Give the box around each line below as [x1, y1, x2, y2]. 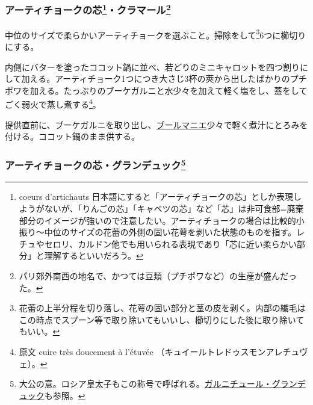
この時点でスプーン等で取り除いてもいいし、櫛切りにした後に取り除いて [19, 313, 305, 326]
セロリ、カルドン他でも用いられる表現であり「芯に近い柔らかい [44, 237, 297, 250]
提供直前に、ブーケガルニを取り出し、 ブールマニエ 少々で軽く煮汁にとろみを [5, 118, 308, 131]
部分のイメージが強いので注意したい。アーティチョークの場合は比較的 [19, 214, 296, 226]
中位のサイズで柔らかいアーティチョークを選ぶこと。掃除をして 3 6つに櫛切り [5, 26, 306, 41]
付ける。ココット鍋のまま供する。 [5, 130, 140, 143]
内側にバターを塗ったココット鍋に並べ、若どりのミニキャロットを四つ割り [5, 60, 300, 73]
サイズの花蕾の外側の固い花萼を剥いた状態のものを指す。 [69, 226, 296, 238]
